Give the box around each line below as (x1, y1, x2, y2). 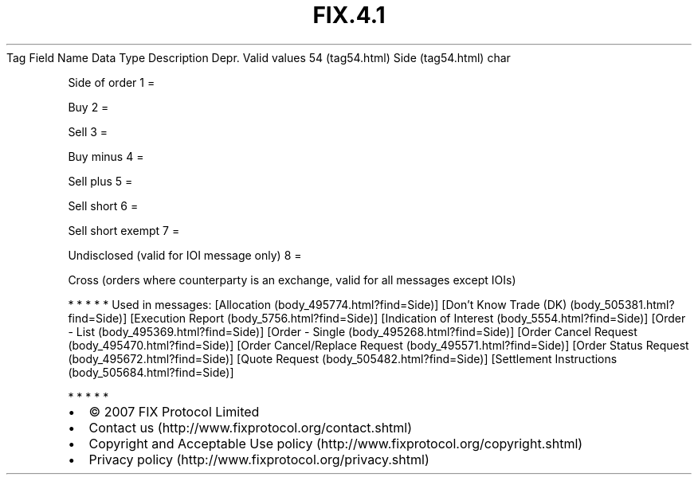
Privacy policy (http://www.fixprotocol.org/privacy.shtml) (88, 451, 429, 467)
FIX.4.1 (312, 2, 386, 29)
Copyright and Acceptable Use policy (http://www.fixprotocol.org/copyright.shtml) (88, 435, 583, 452)
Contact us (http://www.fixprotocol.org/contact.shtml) (88, 419, 413, 436)
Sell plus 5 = (68, 174, 133, 188)
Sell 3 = (68, 124, 108, 139)
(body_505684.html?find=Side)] (68, 365, 234, 379)
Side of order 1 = (68, 75, 155, 89)
